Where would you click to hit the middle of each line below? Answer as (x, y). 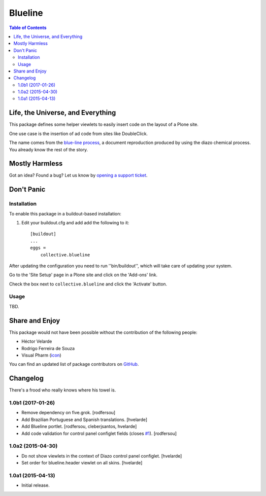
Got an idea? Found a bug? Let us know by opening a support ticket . (78, 176)
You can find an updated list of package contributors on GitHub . (74, 364)
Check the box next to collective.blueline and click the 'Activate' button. (88, 284)
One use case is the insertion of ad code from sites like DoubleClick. (78, 134)
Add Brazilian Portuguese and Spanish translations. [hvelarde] (84, 420)
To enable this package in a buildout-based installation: (65, 213)
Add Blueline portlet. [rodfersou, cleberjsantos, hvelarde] (79, 426)
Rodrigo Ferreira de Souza (48, 348)
